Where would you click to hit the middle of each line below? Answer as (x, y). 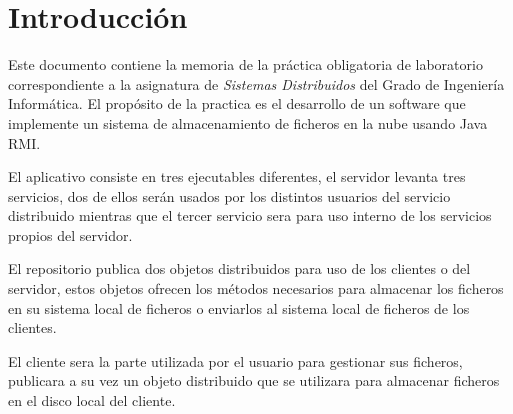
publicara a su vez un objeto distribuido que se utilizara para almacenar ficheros (254, 380)
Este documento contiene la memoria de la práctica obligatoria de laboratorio (245, 64)
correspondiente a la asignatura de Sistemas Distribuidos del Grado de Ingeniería (256, 83)
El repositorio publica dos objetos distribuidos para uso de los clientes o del (239, 268)
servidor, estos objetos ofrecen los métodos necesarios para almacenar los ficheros (256, 288)
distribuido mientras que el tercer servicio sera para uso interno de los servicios (250, 215)
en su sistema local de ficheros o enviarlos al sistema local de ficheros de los (239, 307)
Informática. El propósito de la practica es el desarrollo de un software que (237, 103)
